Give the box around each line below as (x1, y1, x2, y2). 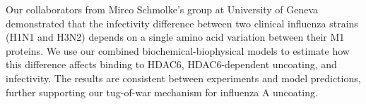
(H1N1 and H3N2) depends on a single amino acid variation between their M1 (6, 30, 345, 44)
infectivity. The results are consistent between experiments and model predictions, (6, 70, 361, 85)
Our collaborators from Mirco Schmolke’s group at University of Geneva (6, 2, 319, 16)
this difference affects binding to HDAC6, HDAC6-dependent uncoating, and (6, 57, 337, 72)
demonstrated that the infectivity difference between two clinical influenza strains (6, 15, 358, 30)
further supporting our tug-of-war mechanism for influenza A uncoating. (6, 84, 318, 99)
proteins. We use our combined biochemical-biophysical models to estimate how (6, 43, 350, 58)
